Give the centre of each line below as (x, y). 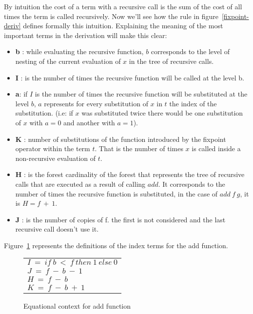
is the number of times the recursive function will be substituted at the (141, 94)
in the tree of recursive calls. (171, 61)
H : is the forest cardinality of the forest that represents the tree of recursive (130, 174)
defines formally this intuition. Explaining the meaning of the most (123, 26)
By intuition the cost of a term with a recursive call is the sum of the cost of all (123, 6)
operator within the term (53, 148)
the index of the (193, 103)
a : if (21, 94)
